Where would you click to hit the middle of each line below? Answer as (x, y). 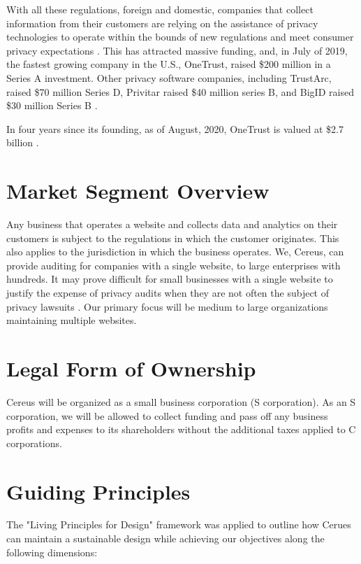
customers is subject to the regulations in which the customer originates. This (173, 238)
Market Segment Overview (138, 191)
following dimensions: (52, 552)
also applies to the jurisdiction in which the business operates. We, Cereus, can (175, 252)
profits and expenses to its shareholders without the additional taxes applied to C (181, 429)
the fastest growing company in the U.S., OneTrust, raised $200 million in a (169, 64)
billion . (23, 142)
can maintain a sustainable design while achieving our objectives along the (165, 538)
